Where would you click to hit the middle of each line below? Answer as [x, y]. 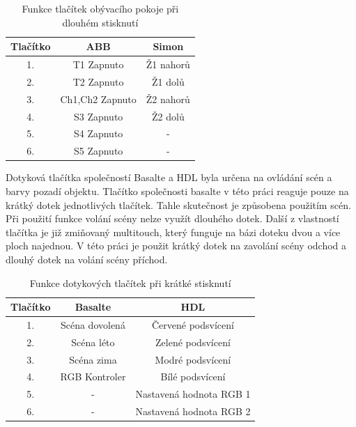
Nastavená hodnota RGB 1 [193, 394]
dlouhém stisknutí [100, 22]
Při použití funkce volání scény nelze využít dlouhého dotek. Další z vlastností [172, 218]
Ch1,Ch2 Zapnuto [98, 99]
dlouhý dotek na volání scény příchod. [87, 259]
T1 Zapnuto [98, 64]
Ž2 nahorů [168, 99]
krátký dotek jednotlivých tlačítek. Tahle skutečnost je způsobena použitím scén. [178, 204]
